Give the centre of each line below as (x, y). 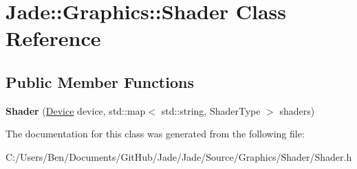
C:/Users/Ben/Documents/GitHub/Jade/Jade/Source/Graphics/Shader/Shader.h (179, 156)
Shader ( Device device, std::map (76, 110)
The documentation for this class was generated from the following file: (155, 134)
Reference (53, 38)
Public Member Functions (100, 81)
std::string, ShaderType (211, 110)
